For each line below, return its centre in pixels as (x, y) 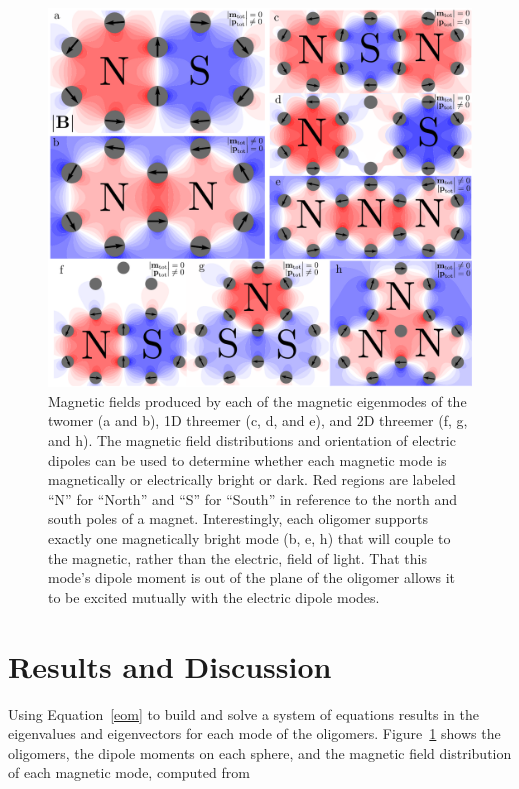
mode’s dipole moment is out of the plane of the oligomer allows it (252, 577)
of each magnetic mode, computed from (129, 772)
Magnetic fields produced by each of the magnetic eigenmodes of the (257, 400)
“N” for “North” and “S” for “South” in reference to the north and (252, 498)
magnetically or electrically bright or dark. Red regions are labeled (252, 479)
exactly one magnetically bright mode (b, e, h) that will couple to (249, 538)
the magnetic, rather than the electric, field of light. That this (237, 557)
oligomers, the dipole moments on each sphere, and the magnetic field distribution (260, 752)
